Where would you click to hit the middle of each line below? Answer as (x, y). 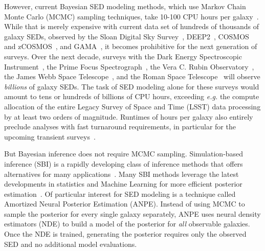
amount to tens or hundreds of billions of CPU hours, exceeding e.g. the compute (132, 96)
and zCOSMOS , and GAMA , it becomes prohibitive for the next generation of (131, 46)
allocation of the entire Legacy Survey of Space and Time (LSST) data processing (132, 106)
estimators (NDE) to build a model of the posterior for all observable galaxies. (127, 224)
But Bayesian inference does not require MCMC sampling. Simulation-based (124, 154)
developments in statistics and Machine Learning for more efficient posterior (123, 184)
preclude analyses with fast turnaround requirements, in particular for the (120, 127)
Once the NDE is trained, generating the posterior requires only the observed (125, 234)
